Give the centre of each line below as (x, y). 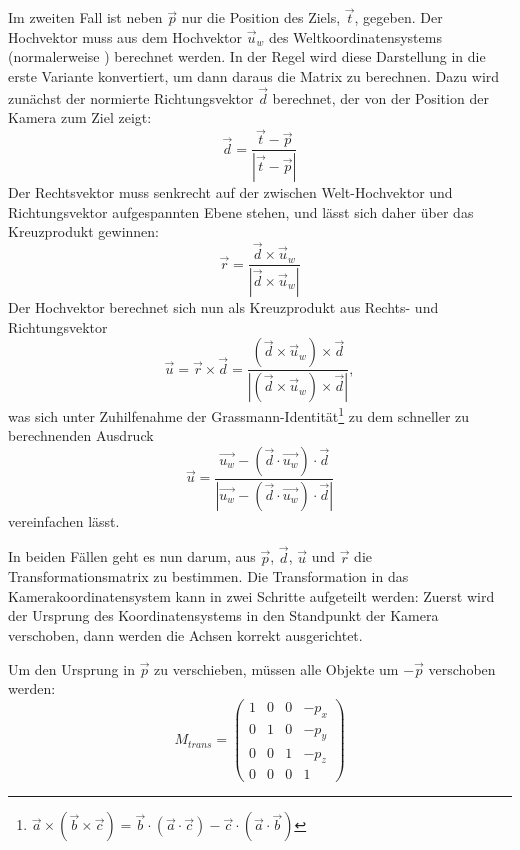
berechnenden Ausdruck (81, 435)
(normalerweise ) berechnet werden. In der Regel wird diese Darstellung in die (247, 56)
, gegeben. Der (398, 17)
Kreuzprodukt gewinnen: (84, 231)
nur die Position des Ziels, (261, 17)
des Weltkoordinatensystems (355, 36)
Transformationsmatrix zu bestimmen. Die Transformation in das (208, 576)
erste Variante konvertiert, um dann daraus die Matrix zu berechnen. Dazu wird (254, 76)
